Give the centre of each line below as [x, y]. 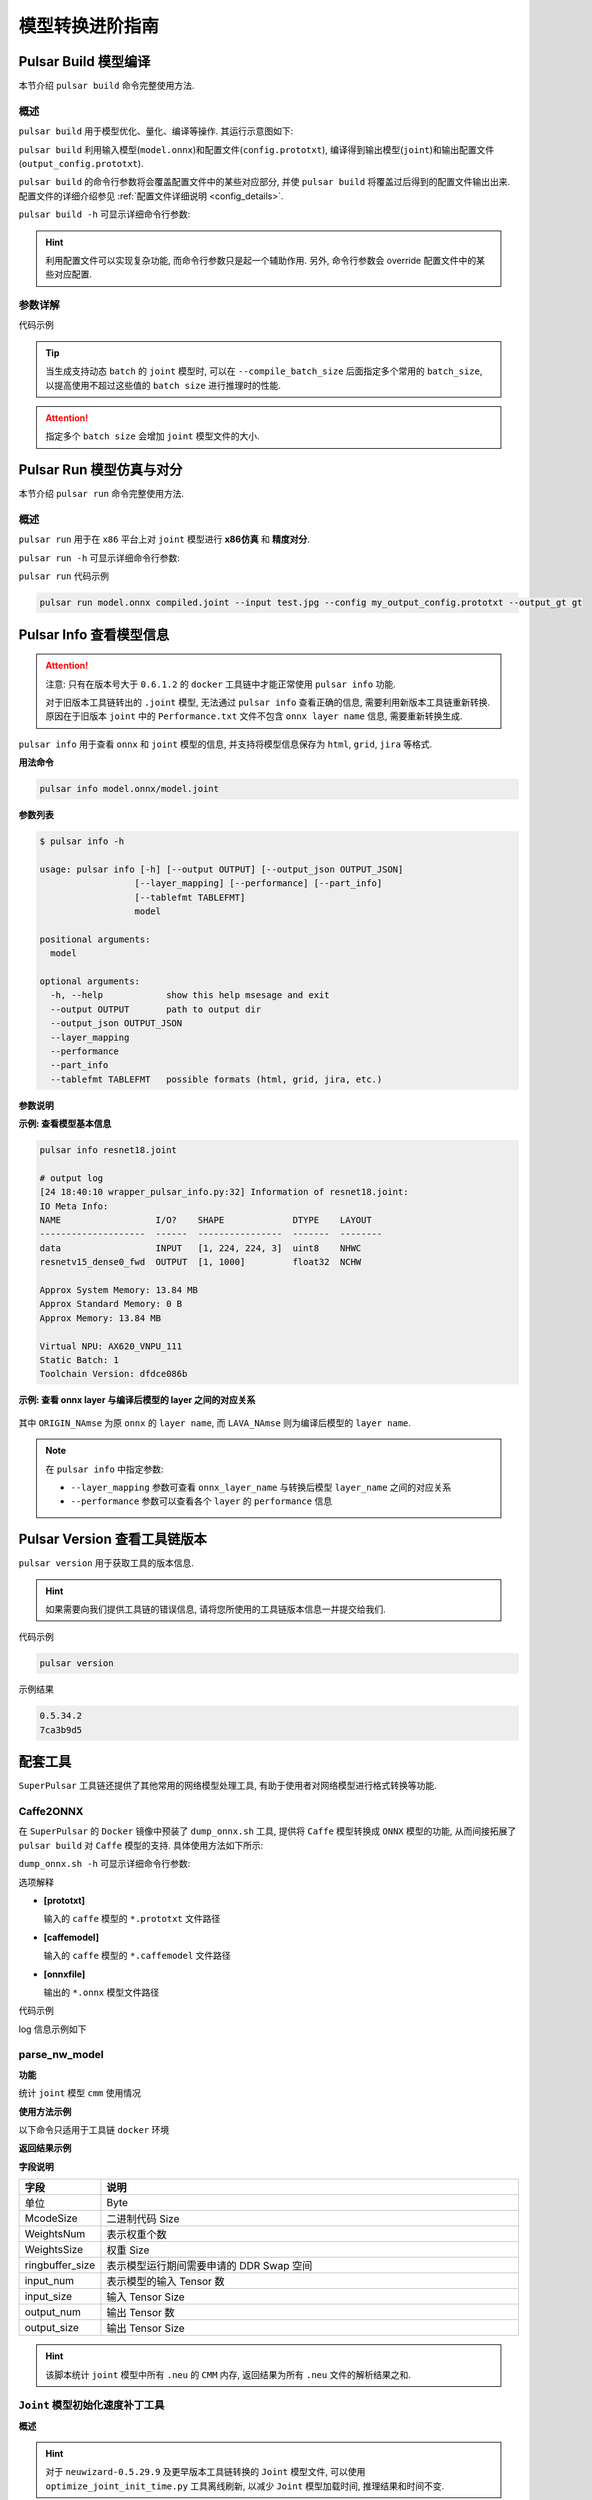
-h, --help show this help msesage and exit [190, 995]
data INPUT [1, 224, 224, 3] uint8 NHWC [200, 1248]
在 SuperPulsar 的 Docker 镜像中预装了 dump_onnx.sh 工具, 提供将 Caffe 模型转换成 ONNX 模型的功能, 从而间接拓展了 [267, 1831]
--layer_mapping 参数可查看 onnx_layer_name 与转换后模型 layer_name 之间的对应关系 [261, 1487]
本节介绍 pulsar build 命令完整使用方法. [106, 86]
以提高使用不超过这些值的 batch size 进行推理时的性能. [163, 385]
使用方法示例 [45, 2111]
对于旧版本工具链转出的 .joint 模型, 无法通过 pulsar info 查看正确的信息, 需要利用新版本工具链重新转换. [268, 702]
